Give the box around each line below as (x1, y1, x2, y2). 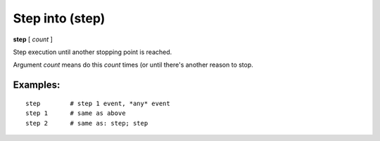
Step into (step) (13, 11, 106, 26)
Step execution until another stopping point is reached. (13, 48, 172, 56)
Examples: (13, 79, 61, 91)
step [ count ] (13, 35, 53, 43)
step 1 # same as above (25, 109, 126, 117)
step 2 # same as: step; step (25, 119, 148, 127)
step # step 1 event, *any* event (25, 99, 170, 107)
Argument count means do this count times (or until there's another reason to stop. (13, 60, 253, 69)
